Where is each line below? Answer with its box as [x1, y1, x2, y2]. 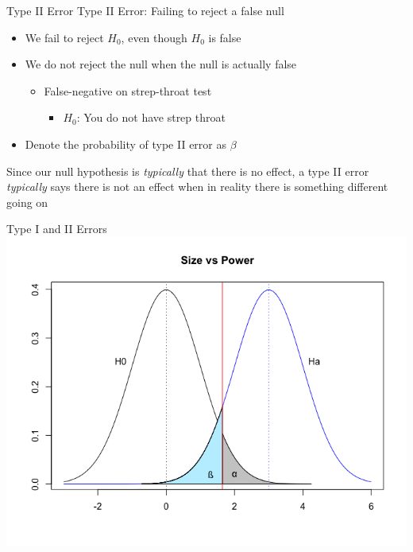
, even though [121, 29, 187, 45]
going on [6, 193, 48, 210]
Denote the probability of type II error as [25, 135, 227, 152]
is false [208, 29, 241, 45]
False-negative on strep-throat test [44, 82, 212, 99]
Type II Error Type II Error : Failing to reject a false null [6, 2, 284, 18]
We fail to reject [25, 29, 104, 45]
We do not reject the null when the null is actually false [25, 56, 297, 72]
